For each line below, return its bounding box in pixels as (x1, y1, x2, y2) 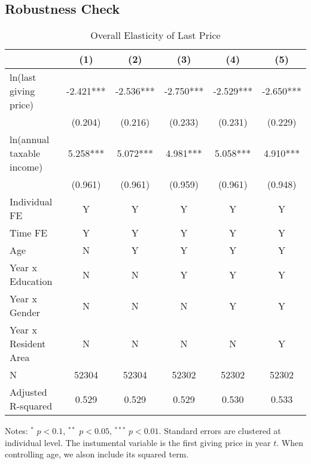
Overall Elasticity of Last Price (90, 28, 221, 43)
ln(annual (10, 132, 50, 147)
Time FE (10, 226, 48, 240)
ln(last (10, 70, 36, 84)
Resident (10, 336, 46, 351)
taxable (10, 146, 41, 160)
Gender (10, 305, 40, 320)
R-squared (10, 399, 53, 413)
